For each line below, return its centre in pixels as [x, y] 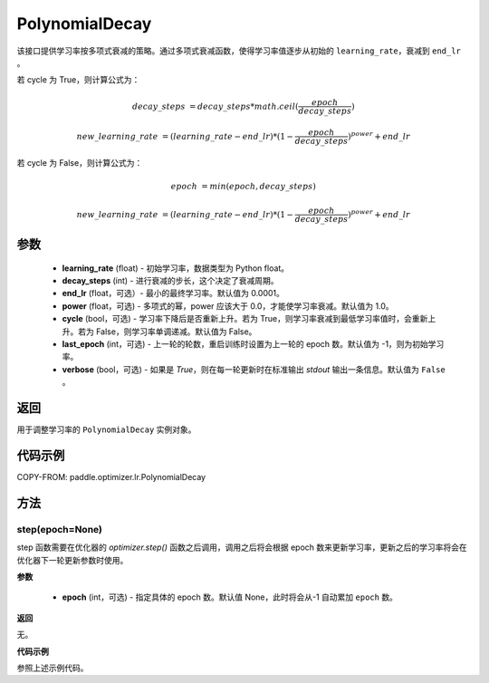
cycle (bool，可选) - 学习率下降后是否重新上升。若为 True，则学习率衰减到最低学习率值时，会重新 [245, 319]
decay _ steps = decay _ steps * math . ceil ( [215, 106]
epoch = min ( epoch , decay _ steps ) [243, 187]
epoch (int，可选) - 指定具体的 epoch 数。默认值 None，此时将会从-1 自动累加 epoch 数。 [230, 597]
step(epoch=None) [60, 529]
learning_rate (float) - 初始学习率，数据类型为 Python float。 [176, 268]
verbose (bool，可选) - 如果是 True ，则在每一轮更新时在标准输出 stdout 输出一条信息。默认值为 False [254, 369]
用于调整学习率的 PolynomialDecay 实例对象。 [106, 429]
